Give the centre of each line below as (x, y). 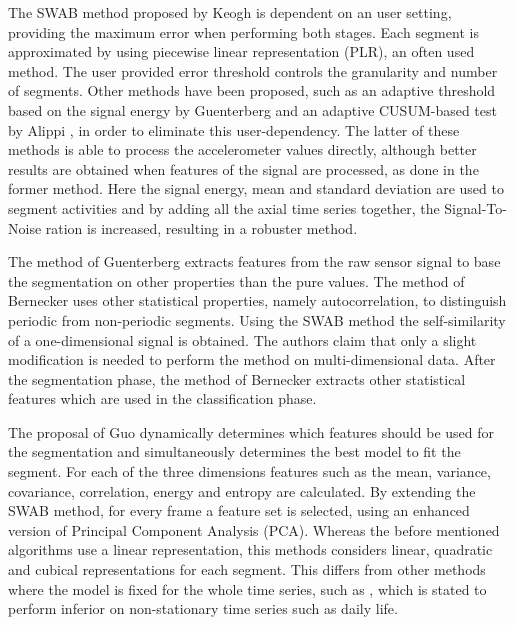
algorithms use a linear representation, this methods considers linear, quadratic (250, 549)
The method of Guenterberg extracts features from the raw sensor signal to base (254, 261)
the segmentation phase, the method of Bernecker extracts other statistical (237, 378)
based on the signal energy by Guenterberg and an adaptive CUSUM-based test (252, 109)
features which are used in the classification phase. (162, 398)
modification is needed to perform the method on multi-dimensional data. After (252, 359)
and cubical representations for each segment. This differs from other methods (247, 569)
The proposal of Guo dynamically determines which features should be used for (251, 431)
